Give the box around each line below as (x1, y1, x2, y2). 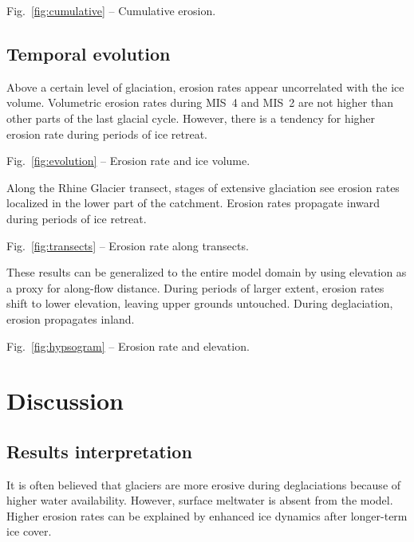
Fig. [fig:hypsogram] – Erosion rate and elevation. (6, 337, 250, 354)
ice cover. (6, 523, 52, 540)
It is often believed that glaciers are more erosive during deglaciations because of (6, 476, 401, 493)
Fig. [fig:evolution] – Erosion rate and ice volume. (6, 152, 250, 169)
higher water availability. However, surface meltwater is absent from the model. (6, 492, 393, 509)
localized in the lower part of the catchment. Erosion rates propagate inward (6, 194, 380, 211)
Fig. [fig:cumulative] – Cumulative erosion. (6, 2, 216, 18)
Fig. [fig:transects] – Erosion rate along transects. (6, 237, 249, 253)
